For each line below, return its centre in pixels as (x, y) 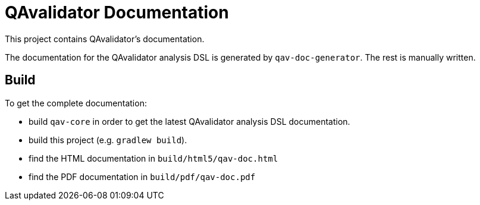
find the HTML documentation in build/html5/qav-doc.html (153, 158)
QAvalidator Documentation (117, 12)
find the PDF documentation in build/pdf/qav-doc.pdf (142, 176)
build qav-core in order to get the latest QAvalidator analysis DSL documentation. (189, 121)
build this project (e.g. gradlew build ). (108, 140)
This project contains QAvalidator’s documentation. (105, 39)
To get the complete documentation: (76, 103)
